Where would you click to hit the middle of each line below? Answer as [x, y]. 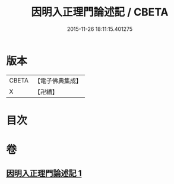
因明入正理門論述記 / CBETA [100, 12]
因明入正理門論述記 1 [44, 174]
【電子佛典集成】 [58, 81]
